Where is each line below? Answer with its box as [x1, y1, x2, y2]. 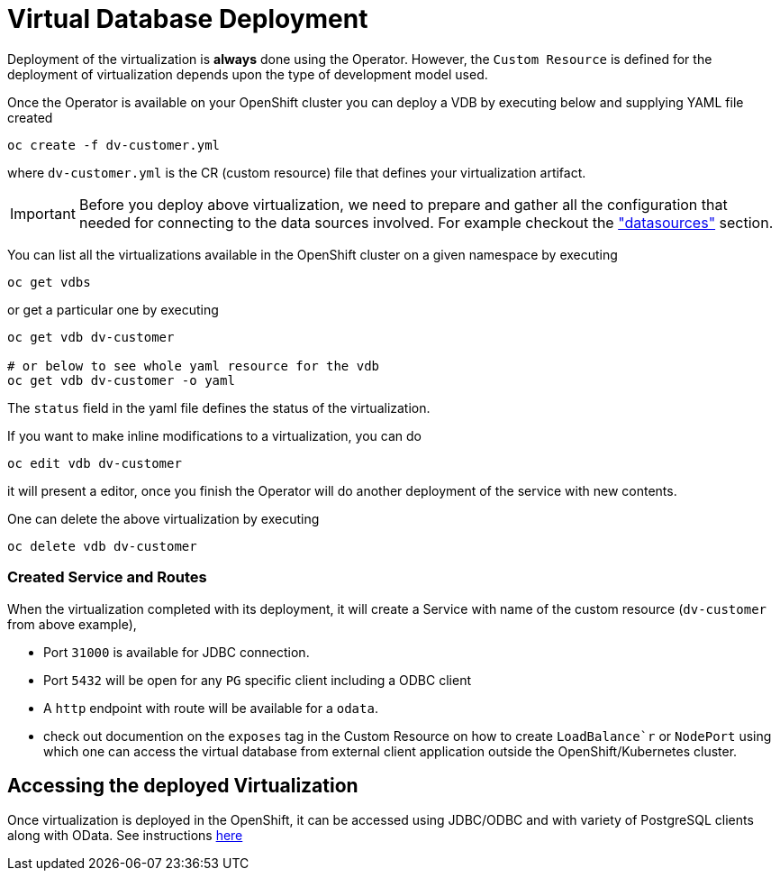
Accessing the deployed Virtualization [7, 773, 358, 797]
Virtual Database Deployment [7, 4, 368, 34]
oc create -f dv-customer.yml [7, 137, 221, 152]
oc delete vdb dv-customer [7, 538, 197, 553]
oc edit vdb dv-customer [7, 455, 182, 471]
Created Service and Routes [7, 568, 207, 587]
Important [10, 204, 76, 223]
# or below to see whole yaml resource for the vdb [7, 358, 380, 373]
